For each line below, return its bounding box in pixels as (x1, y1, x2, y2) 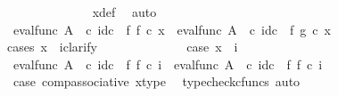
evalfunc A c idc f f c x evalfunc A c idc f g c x (12, 20, 331, 38)
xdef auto (92, 3, 157, 20)
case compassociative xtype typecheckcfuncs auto (12, 72, 301, 91)
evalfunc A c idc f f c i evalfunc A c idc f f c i (12, 54, 323, 73)
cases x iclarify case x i (7, 37, 238, 56)
